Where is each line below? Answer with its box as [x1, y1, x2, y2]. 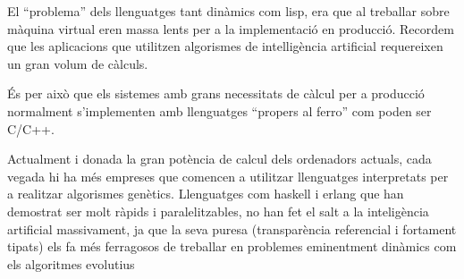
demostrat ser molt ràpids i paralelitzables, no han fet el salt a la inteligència [7, 201, 429, 220]
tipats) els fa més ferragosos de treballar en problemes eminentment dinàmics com [7, 237, 457, 256]
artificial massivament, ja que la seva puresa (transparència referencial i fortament [7, 219, 457, 238]
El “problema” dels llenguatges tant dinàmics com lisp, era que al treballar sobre [7, 2, 450, 20]
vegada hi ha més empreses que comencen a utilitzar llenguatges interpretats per [7, 166, 449, 185]
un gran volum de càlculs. [7, 54, 148, 72]
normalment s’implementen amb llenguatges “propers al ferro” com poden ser [7, 101, 432, 120]
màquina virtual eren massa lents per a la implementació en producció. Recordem [7, 19, 454, 38]
